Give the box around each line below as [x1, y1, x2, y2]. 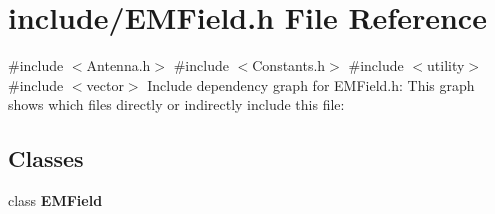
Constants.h [252, 55, 326, 76]
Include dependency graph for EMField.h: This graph [147, 74, 475, 95]
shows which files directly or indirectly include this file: [8, 94, 345, 115]
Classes [8, 143, 84, 174]
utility [427, 55, 465, 76]
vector [86, 74, 124, 95]
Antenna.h [86, 55, 151, 76]
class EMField [8, 190, 103, 211]
